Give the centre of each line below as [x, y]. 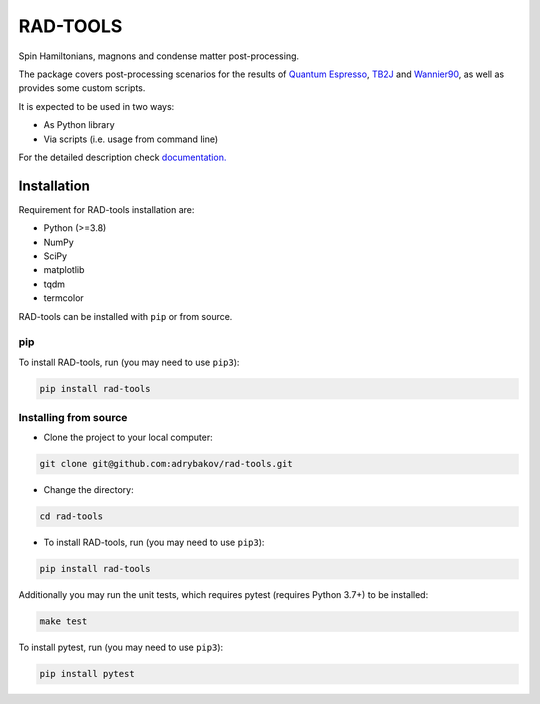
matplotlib [64, 270]
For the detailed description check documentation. [122, 157]
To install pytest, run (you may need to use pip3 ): [121, 647]
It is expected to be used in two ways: [96, 106]
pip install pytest [87, 674]
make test [63, 621]
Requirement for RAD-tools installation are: [106, 209]
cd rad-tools [71, 516]
